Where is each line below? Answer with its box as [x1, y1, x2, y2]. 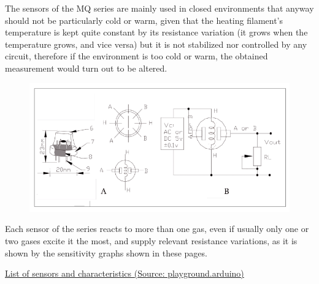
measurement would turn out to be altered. [5, 61, 167, 74]
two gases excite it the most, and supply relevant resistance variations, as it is [5, 234, 298, 247]
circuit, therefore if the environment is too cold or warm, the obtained [5, 50, 268, 62]
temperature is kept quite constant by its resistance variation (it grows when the [5, 26, 308, 39]
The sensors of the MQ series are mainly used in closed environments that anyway [5, 2, 314, 14]
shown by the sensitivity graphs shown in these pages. [5, 246, 207, 259]
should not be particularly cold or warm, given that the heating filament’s [5, 13, 283, 26]
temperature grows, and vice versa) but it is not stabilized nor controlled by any [5, 37, 307, 50]
